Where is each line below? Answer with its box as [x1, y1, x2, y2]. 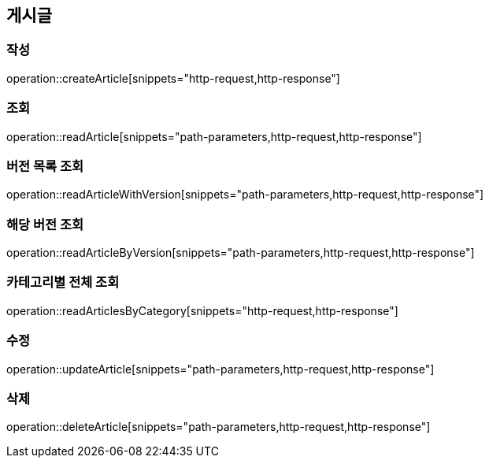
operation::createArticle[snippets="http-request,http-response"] [6, 71, 340, 85]
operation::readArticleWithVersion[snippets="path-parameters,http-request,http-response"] [6, 187, 484, 202]
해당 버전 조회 [6, 216, 84, 232]
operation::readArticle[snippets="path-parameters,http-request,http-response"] [6, 129, 422, 143]
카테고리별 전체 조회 [6, 274, 120, 291]
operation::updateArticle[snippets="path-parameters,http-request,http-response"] [6, 362, 435, 376]
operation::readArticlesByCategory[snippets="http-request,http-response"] [6, 303, 398, 317]
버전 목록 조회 [6, 158, 84, 174]
